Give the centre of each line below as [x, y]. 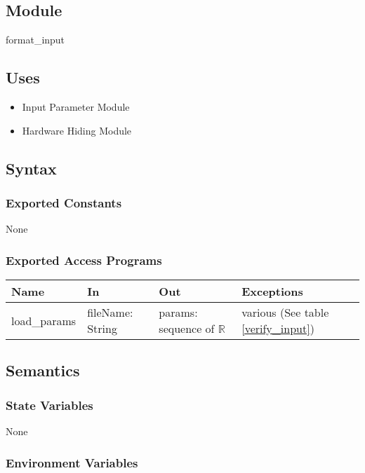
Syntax [31, 168]
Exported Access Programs [84, 260]
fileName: [110, 312]
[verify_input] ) [278, 328]
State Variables [49, 405]
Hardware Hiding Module [77, 130]
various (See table [285, 312]
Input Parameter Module [76, 107]
